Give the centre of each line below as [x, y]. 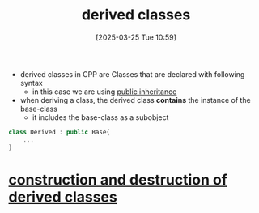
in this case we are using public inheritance [104, 92]
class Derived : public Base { [59, 132]
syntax [31, 83]
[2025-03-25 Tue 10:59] [136, 37]
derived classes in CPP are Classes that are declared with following [132, 74]
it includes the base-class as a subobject [100, 117]
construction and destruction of [118, 179]
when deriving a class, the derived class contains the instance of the [135, 100]
